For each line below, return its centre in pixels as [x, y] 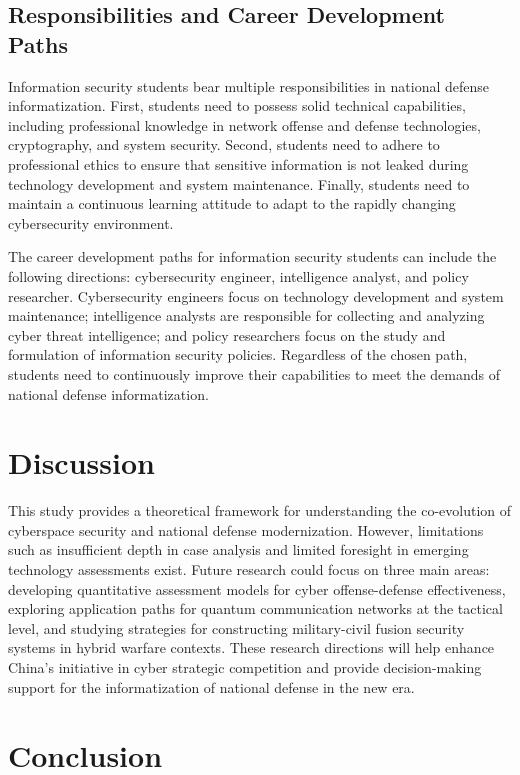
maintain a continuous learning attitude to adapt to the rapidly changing [232, 203]
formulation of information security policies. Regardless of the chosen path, [238, 354]
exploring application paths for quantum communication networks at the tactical [255, 608]
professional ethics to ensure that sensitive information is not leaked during [238, 163]
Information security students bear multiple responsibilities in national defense [249, 85]
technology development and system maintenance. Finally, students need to [239, 183]
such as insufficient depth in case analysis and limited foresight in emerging [238, 549]
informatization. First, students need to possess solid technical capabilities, [237, 105]
